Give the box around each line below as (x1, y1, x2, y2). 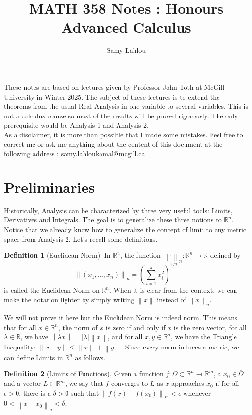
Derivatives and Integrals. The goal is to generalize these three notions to (4, 215, 222, 225)
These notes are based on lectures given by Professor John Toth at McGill (4, 82, 225, 92)
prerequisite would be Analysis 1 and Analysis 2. (4, 120, 149, 130)
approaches (171, 378, 204, 388)
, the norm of (58, 322, 98, 332)
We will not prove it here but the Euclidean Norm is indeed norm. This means (4, 313, 237, 323)
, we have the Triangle (170, 332, 237, 342)
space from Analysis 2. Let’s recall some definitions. (4, 233, 158, 244)
